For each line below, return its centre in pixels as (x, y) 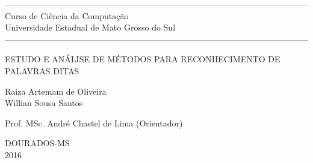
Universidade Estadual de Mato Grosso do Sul (90, 27)
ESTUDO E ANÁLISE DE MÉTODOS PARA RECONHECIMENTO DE (143, 59)
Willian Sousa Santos (44, 103)
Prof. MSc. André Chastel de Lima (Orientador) (94, 123)
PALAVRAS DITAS (42, 70)
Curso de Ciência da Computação (67, 15)
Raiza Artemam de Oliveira (56, 91)
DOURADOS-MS (37, 143)
